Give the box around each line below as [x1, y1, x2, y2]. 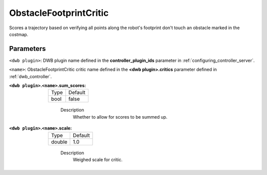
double [51, 138, 68, 145]
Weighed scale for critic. [73, 156, 123, 163]
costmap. [9, 31, 29, 37]
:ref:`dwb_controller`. [9, 73, 52, 79]
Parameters [9, 44, 46, 53]
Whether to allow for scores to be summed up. [73, 114, 168, 120]
